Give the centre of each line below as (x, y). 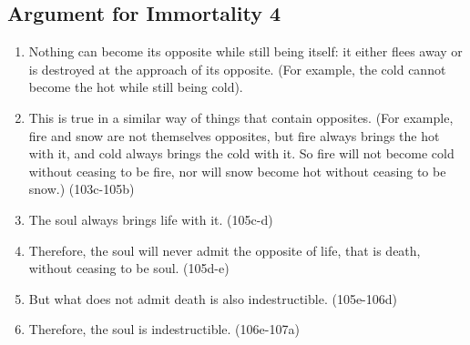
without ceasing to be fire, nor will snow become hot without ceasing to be (237, 171)
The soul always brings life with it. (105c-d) (151, 219)
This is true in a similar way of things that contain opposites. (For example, (241, 117)
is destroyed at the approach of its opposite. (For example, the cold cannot (237, 69)
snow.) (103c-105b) (82, 189)
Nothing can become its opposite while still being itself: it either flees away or (245, 51)
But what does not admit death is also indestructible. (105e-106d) (213, 298)
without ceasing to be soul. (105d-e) (129, 268)
